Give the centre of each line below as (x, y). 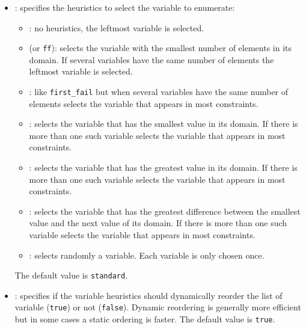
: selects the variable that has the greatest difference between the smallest (165, 211)
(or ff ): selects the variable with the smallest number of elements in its (161, 48)
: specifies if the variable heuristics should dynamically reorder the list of (148, 295)
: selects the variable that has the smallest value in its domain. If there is (164, 124)
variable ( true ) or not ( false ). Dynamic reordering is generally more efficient (158, 307)
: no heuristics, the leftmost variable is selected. (117, 27)
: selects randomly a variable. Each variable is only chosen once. (147, 255)
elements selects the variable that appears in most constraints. (144, 103)
